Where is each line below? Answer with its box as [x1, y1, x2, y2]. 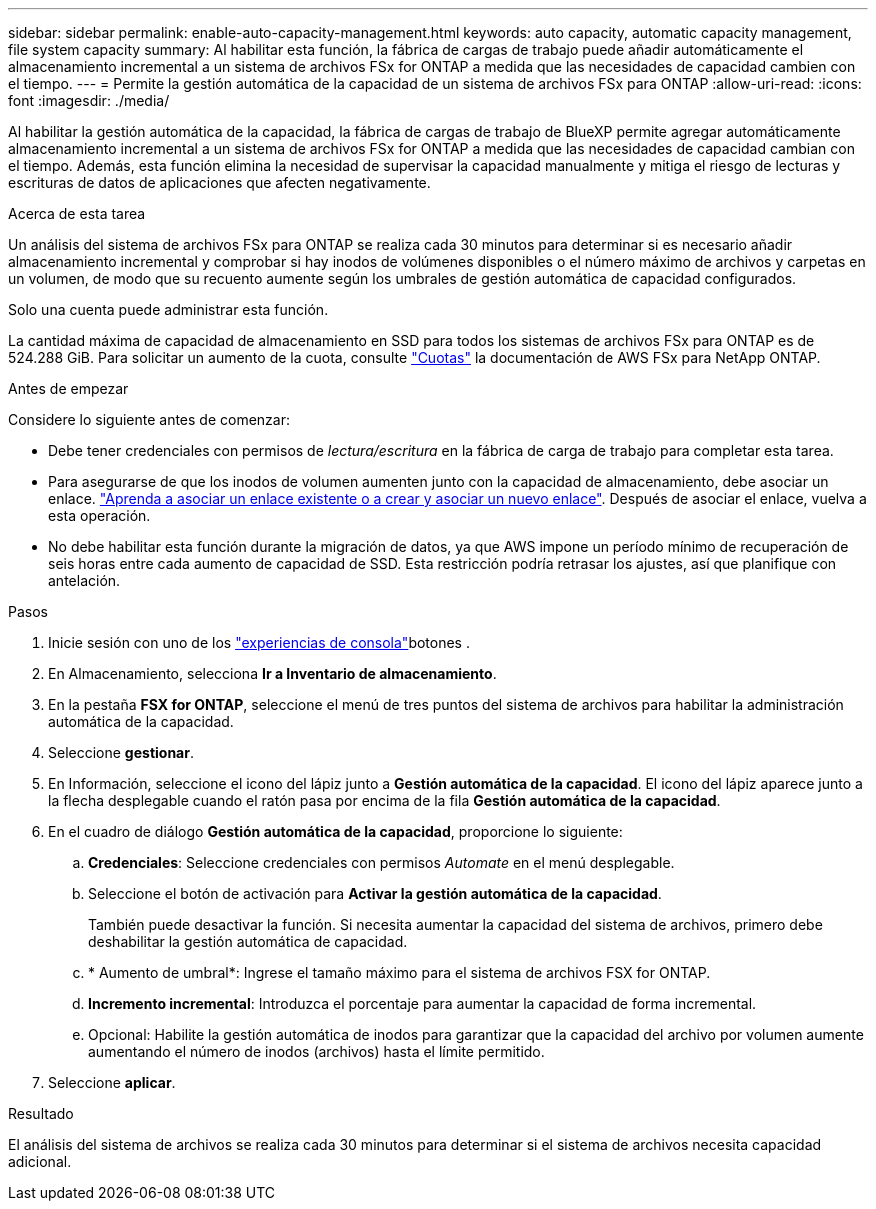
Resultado [8, 1105, 74, 1122]
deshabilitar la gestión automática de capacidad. [88, 933, 408, 950]
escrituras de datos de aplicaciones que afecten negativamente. [8, 174, 431, 191]
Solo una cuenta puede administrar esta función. [8, 301, 329, 318]
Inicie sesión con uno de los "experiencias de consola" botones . [48, 634, 470, 651]
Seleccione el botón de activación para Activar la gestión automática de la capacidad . [88, 885, 662, 902]
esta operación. [48, 507, 151, 524]
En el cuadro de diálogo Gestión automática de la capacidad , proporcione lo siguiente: [48, 823, 623, 840]
